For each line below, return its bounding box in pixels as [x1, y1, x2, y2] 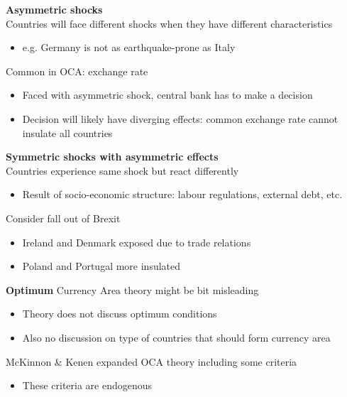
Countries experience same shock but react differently [6, 163, 239, 178]
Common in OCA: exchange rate [6, 63, 148, 78]
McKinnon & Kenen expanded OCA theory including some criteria [6, 354, 297, 369]
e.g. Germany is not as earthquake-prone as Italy [22, 40, 236, 55]
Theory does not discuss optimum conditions [22, 306, 217, 321]
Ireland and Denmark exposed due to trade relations [22, 234, 251, 249]
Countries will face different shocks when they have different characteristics [6, 16, 333, 31]
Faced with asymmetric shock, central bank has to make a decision [22, 87, 313, 102]
